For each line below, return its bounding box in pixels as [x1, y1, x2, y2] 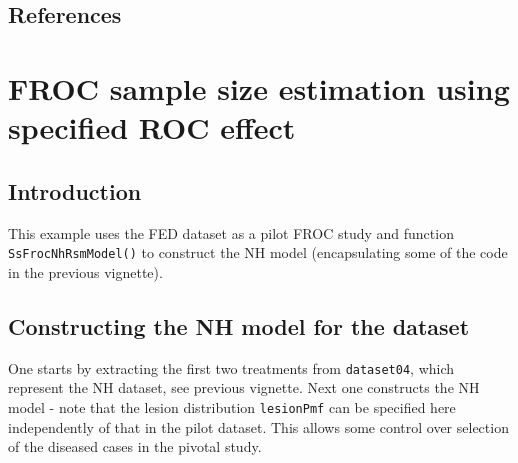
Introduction [8, 175, 142, 206]
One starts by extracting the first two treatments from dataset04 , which [8, 357, 455, 378]
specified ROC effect [8, 107, 296, 148]
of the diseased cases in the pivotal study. [8, 436, 262, 457]
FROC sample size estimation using [8, 67, 510, 108]
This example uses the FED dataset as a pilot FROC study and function [8, 222, 454, 243]
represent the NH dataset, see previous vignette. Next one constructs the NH [8, 377, 480, 398]
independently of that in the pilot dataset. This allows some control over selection [8, 416, 509, 437]
